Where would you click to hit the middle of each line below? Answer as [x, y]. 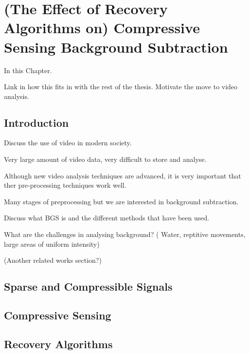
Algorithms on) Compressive [102, 28]
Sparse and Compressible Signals [88, 286]
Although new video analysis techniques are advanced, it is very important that [123, 175]
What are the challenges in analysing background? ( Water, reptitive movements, [125, 234]
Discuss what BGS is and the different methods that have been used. [107, 218]
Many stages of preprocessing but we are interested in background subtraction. [121, 201]
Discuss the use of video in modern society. [68, 143]
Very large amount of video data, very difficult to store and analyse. [105, 159]
